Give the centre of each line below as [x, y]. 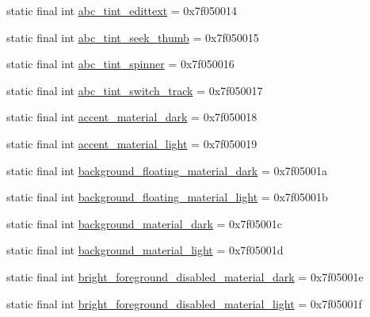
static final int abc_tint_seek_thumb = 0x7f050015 [133, 37]
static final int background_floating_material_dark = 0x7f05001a [167, 170]
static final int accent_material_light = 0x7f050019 [132, 143]
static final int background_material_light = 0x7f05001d [145, 250]
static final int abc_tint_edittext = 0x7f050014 [122, 10]
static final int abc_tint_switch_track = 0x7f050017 [135, 90]
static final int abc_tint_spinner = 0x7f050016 [120, 64]
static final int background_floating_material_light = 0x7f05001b [167, 197]
